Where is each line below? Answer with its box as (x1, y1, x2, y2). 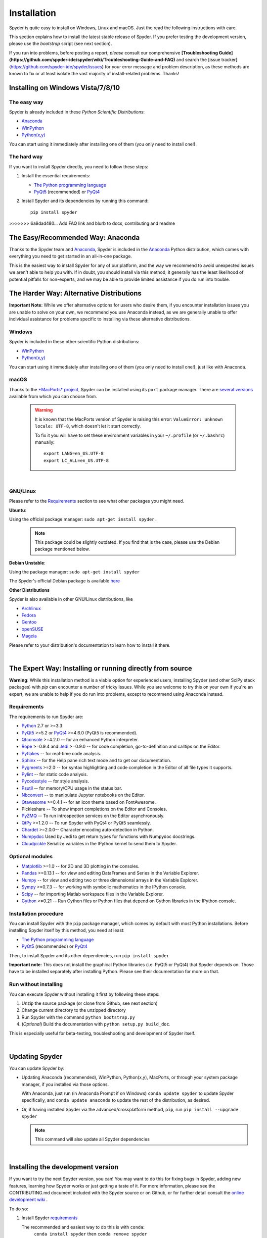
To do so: (9, 1206, 28, 1212)
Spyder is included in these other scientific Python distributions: (9, 339, 139, 345)
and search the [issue (176, 57, 221, 63)
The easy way (9, 99, 44, 105)
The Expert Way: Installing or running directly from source (9, 664, 192, 672)
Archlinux (21, 605, 41, 611)
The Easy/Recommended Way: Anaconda (9, 233, 140, 242)
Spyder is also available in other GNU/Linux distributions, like (9, 596, 133, 602)
